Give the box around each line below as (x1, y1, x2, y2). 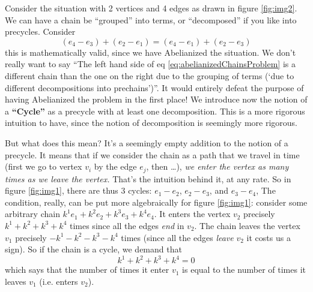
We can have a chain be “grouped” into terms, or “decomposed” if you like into (5, 13, 297, 26)
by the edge (94, 160, 137, 173)
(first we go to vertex (5, 160, 82, 173)
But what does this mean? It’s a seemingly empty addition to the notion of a (5, 136, 288, 149)
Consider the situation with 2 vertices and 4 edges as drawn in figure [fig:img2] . (5, 2, 297, 14)
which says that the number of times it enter (5, 263, 169, 276)
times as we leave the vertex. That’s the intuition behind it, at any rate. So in (5, 172, 291, 185)
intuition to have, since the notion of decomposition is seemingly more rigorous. (5, 116, 298, 129)
